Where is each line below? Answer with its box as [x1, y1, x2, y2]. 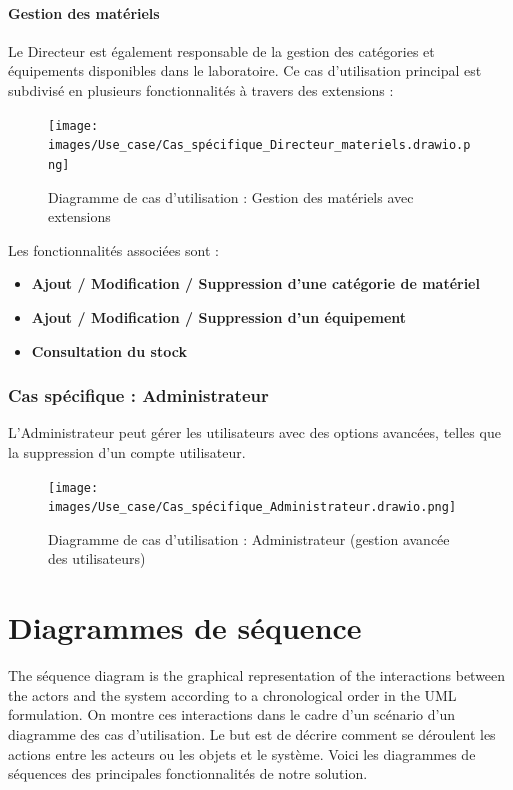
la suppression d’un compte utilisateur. [8, 441, 246, 462]
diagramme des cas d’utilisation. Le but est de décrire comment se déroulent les [8, 723, 496, 744]
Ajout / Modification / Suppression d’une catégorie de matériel [31, 273, 480, 294]
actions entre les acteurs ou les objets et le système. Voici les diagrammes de [8, 743, 476, 764]
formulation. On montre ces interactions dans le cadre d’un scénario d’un [8, 704, 455, 725]
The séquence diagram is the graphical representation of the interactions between [8, 665, 506, 686]
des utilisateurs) [48, 548, 146, 569]
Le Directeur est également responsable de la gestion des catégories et [8, 40, 435, 61]
